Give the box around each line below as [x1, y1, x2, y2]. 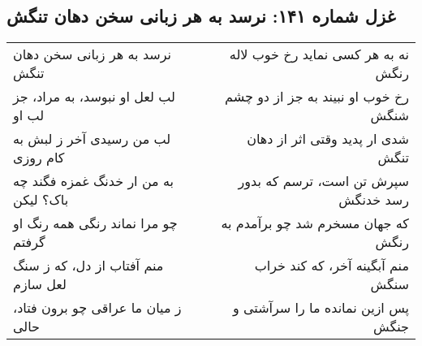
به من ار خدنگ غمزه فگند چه [13, 171, 174, 191]
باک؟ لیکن [13, 190, 69, 210]
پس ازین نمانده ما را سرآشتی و [232, 298, 409, 318]
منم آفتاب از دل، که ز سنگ [13, 256, 164, 275]
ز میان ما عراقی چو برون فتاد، [13, 298, 182, 318]
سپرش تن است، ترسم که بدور [238, 171, 409, 191]
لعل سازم [13, 275, 67, 294]
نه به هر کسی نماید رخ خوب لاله [229, 45, 409, 64]
